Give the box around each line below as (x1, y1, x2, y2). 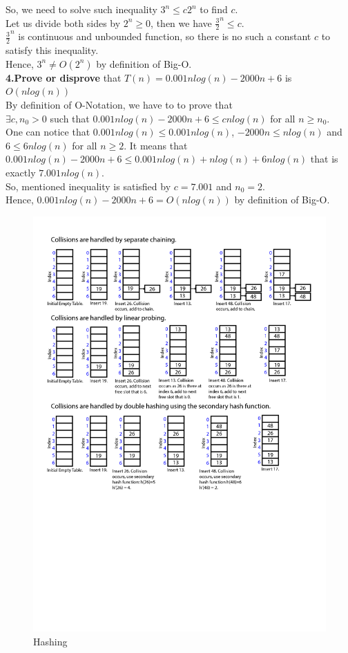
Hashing (33, 634, 68, 648)
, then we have (151, 15, 212, 30)
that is (310, 151, 338, 166)
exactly (6, 165, 36, 179)
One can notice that (6, 125, 90, 139)
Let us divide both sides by (6, 15, 121, 30)
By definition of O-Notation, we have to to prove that (6, 98, 233, 112)
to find (200, 2, 228, 16)
